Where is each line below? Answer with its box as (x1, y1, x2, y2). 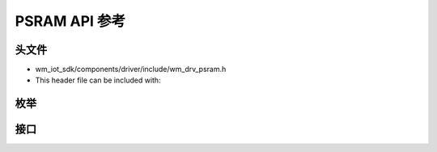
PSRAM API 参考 (15, 12, 126, 30)
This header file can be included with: (35, 75, 161, 85)
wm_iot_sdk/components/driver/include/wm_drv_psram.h (35, 65, 227, 74)
